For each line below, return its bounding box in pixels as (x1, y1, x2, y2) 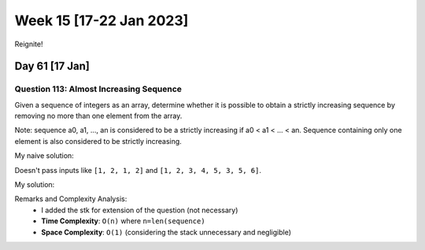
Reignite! (14, 39, 43, 49)
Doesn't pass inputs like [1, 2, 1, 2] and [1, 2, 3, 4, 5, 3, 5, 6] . (14, 165, 261, 175)
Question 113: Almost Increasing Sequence (14, 83, 183, 94)
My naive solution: (14, 151, 74, 160)
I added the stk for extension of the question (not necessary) (41, 205, 238, 215)
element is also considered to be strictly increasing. (14, 136, 183, 145)
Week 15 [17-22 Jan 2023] (14, 12, 189, 29)
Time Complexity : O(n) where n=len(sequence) (41, 216, 205, 226)
